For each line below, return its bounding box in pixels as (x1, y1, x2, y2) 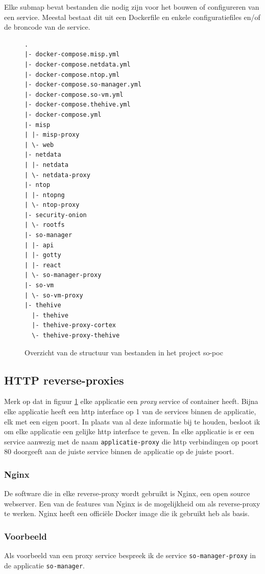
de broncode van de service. (4, 22, 90, 32)
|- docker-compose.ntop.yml (25, 71, 120, 78)
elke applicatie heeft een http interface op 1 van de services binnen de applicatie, (4, 406, 256, 416)
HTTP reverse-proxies (4, 372, 124, 388)
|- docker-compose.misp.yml (25, 51, 120, 58)
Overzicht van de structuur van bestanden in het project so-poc (25, 347, 223, 357)
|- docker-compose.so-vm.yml (25, 91, 124, 98)
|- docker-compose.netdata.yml (25, 60, 131, 68)
